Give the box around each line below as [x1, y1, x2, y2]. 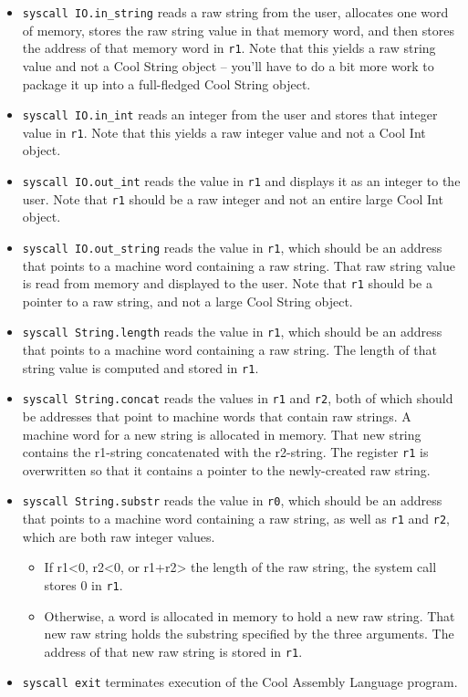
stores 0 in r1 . [44, 575, 123, 594]
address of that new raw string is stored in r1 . [44, 641, 303, 661]
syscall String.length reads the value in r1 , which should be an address [22, 322, 442, 341]
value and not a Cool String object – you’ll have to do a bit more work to [22, 56, 434, 75]
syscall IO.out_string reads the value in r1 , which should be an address [22, 237, 442, 256]
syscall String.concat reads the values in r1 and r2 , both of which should [22, 389, 453, 408]
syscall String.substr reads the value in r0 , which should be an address [22, 491, 442, 510]
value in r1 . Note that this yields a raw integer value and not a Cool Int [22, 122, 426, 141]
